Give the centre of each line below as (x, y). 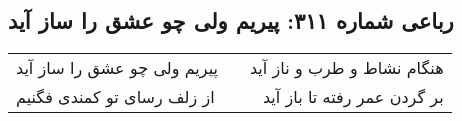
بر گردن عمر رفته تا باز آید (353, 97)
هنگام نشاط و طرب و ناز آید (346, 68)
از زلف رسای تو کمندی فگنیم (115, 97)
